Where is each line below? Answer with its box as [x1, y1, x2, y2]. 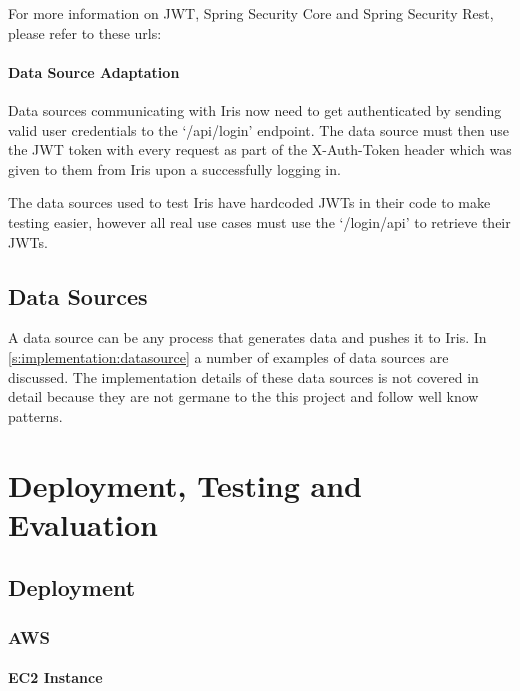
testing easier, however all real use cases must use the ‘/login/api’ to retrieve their [8, 211, 511, 232]
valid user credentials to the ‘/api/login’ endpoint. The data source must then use [8, 119, 510, 140]
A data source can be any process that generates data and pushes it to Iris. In [8, 327, 487, 348]
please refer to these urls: [8, 22, 162, 43]
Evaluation [8, 503, 158, 544]
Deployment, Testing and [8, 464, 363, 505]
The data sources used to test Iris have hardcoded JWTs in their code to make [8, 192, 491, 213]
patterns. [8, 405, 63, 426]
